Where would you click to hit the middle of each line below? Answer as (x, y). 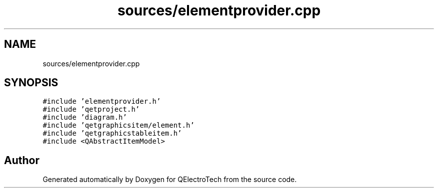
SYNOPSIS (31, 83)
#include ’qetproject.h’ (91, 109)
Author (22, 160)
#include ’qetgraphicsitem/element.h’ (118, 125)
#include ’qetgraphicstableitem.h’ (112, 133)
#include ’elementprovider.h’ (102, 101)
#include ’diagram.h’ (85, 117)
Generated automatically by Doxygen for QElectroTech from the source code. (170, 180)
